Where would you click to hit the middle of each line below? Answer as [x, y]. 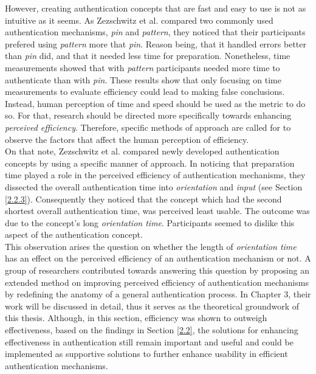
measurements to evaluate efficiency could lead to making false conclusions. [145, 92]
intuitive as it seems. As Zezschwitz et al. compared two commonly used [139, 20]
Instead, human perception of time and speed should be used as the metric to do [155, 103]
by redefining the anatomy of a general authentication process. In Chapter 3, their [158, 294]
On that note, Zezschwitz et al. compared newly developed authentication [142, 151]
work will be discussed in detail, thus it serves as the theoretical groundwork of [152, 306]
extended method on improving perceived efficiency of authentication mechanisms [157, 282]
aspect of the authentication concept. [74, 234]
